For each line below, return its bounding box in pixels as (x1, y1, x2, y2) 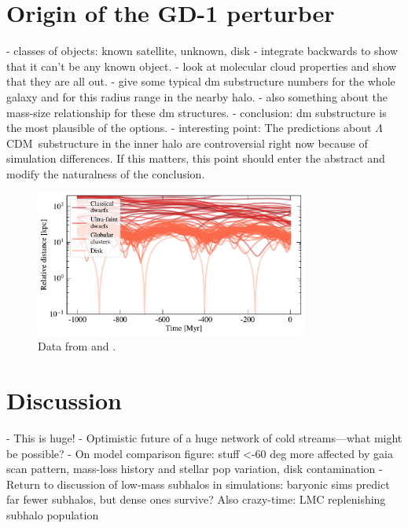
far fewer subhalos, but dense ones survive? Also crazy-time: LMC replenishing (6, 491, 386, 508)
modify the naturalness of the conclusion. (6, 165, 205, 181)
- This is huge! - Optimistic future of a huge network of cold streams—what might (6, 429, 402, 445)
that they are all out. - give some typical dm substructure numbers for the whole (6, 73, 395, 90)
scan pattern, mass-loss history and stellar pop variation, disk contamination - (6, 460, 383, 477)
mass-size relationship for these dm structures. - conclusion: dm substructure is (6, 104, 387, 120)
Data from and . (38, 338, 116, 354)
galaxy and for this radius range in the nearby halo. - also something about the (6, 88, 388, 104)
